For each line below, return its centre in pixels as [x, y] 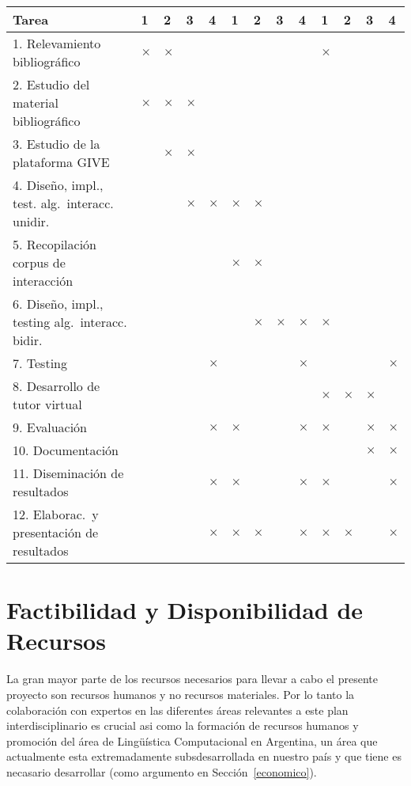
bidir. [28, 340]
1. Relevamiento [57, 43]
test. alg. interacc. [63, 203]
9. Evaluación [50, 427]
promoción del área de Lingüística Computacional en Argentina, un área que [192, 740]
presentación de [56, 532]
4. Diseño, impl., [58, 185]
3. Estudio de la [57, 144]
